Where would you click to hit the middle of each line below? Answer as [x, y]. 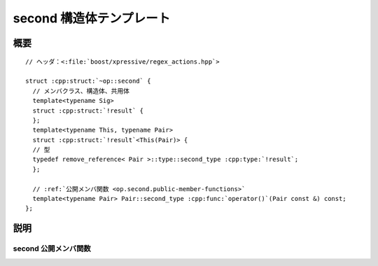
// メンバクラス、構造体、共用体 [81, 91]
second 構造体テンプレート [92, 18]
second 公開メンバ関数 [52, 248]
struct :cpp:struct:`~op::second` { [88, 81]
